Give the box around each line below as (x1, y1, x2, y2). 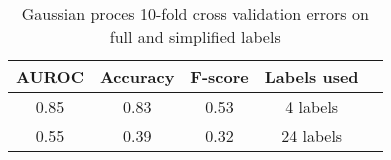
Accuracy (99, 65, 175, 88)
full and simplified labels (109, 25, 281, 48)
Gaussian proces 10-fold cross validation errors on (21, 2, 369, 25)
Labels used (264, 65, 359, 88)
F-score (190, 65, 249, 88)
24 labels (281, 124, 343, 147)
